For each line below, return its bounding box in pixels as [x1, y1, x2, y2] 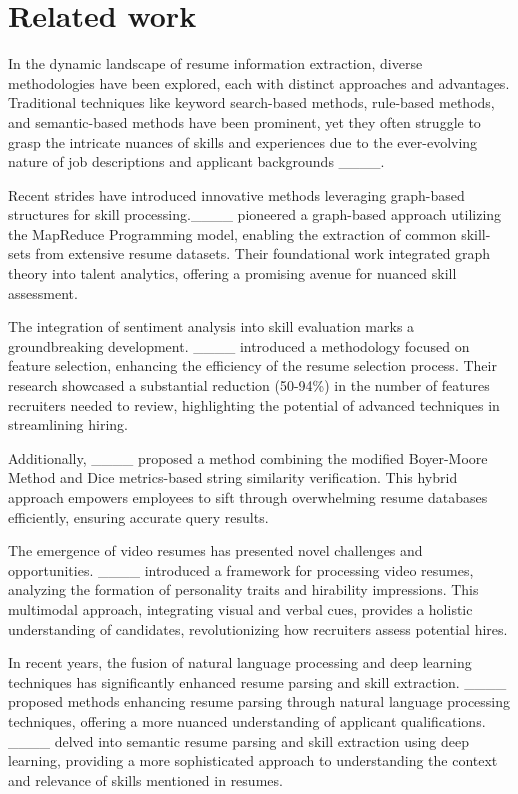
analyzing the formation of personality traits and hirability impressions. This [8, 579, 479, 600]
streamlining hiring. [8, 414, 128, 435]
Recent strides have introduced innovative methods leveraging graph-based [8, 184, 465, 205]
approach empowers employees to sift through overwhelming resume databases [8, 487, 488, 507]
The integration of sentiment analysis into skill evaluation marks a [8, 316, 415, 337]
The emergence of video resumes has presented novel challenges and [8, 540, 423, 561]
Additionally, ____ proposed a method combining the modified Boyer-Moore [8, 447, 488, 468]
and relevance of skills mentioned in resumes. [8, 769, 283, 790]
